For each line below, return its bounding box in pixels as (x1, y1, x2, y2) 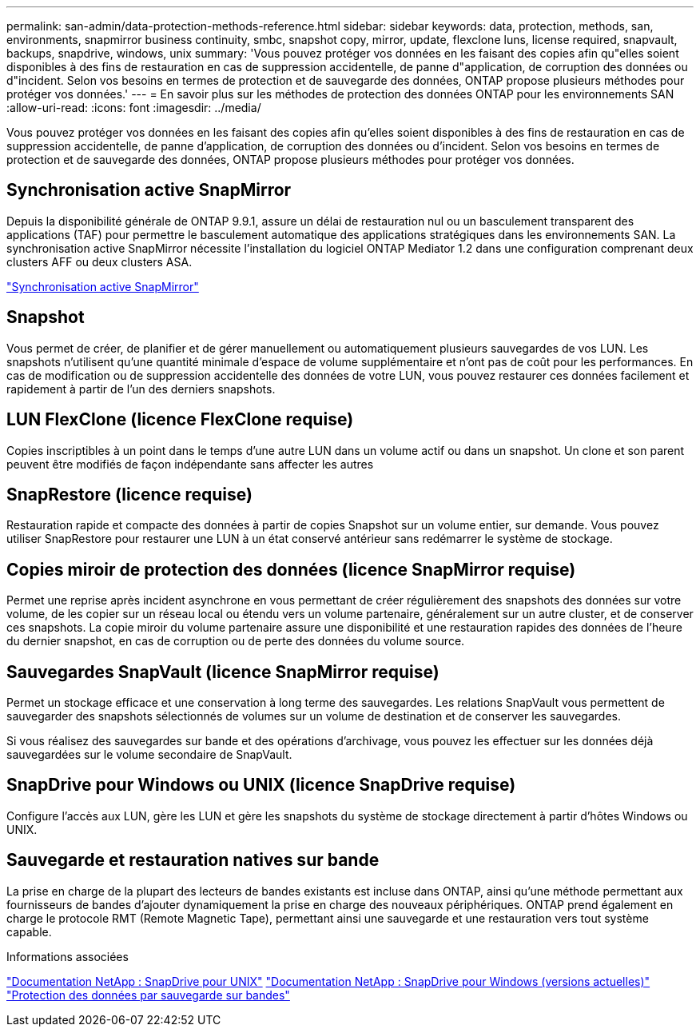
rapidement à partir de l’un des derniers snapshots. (6, 381, 276, 396)
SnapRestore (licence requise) (6, 484, 253, 505)
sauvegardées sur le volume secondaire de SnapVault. (6, 748, 292, 762)
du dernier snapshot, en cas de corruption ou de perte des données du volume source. (6, 634, 465, 648)
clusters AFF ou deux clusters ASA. (6, 254, 193, 269)
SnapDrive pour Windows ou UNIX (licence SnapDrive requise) (6, 775, 516, 796)
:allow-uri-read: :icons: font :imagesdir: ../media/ (6, 101, 261, 114)
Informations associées (6, 949, 129, 963)
